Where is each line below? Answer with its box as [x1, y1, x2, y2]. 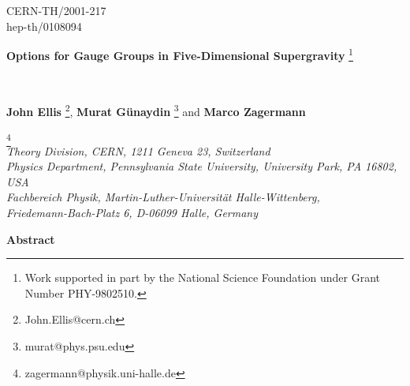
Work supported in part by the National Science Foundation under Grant [24, 269, 381, 286]
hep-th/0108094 [6, 17, 82, 34]
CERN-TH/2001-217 [6, 2, 106, 18]
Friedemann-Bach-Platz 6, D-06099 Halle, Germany [6, 204, 259, 220]
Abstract [6, 230, 55, 247]
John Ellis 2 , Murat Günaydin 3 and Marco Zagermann [6, 101, 306, 119]
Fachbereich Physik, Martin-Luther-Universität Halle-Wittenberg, [6, 189, 320, 205]
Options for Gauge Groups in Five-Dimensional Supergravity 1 [6, 45, 353, 63]
